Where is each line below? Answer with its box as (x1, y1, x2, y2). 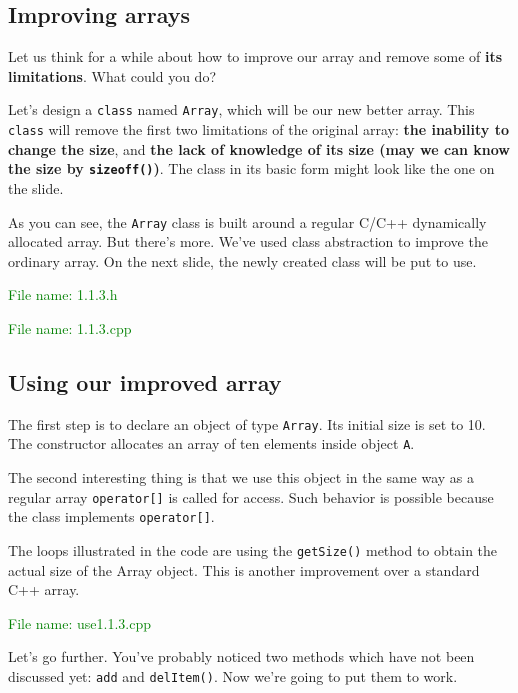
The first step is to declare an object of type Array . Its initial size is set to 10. (8, 413, 486, 434)
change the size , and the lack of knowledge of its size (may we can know (8, 138, 510, 159)
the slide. (8, 177, 64, 198)
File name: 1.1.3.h (8, 284, 118, 305)
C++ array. (8, 579, 80, 600)
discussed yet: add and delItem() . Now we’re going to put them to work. (8, 666, 458, 687)
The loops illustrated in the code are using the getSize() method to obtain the (8, 540, 498, 560)
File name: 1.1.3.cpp (8, 317, 132, 338)
